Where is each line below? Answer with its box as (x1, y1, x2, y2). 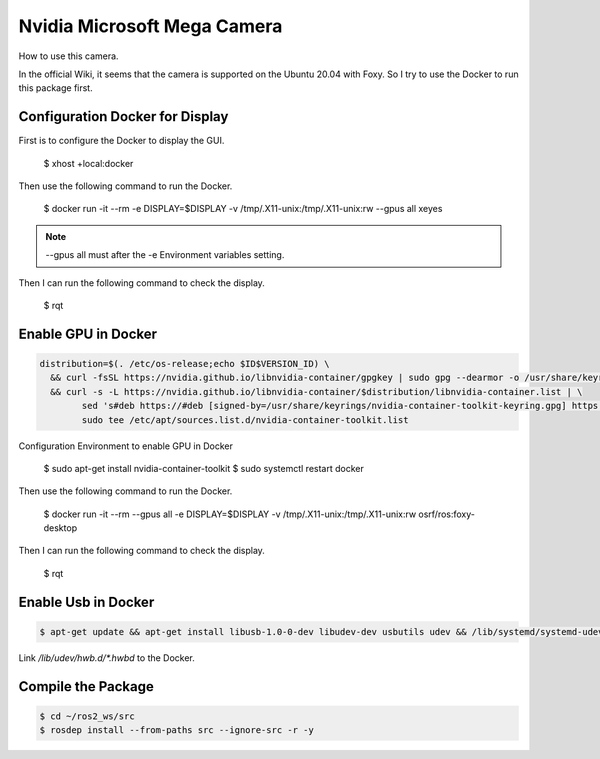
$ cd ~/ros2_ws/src (39, 710, 135, 722)
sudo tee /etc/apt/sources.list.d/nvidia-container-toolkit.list (81, 414, 409, 425)
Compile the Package (18, 678, 155, 695)
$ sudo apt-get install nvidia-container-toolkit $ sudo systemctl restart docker (43, 462, 364, 474)
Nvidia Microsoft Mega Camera (18, 15, 283, 37)
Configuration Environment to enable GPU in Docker (18, 440, 234, 452)
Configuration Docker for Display (18, 108, 229, 125)
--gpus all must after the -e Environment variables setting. (45, 249, 285, 261)
